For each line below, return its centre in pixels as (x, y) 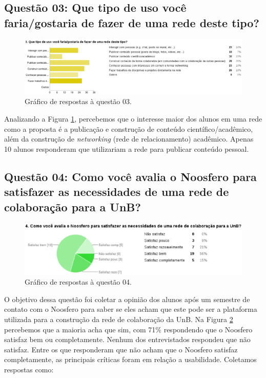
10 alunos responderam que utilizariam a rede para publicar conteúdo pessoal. (127, 148)
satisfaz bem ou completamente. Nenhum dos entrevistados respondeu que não (127, 339)
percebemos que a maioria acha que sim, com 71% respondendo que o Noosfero (128, 329)
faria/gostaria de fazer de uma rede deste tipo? (132, 22)
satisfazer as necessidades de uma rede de (117, 192)
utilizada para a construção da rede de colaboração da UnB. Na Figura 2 (119, 319)
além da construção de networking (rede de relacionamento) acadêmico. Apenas (129, 139)
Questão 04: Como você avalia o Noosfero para (130, 176)
